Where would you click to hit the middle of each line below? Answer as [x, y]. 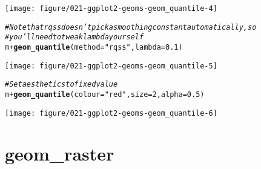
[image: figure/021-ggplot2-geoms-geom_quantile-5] [111, 66]
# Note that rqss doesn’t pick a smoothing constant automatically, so [131, 27]
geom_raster [60, 154]
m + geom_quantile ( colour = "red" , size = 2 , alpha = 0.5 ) [105, 94]
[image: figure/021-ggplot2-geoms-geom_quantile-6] [111, 113]
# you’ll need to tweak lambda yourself [74, 37]
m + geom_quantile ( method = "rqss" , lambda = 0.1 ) [94, 47]
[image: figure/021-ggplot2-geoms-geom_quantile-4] [111, 8]
